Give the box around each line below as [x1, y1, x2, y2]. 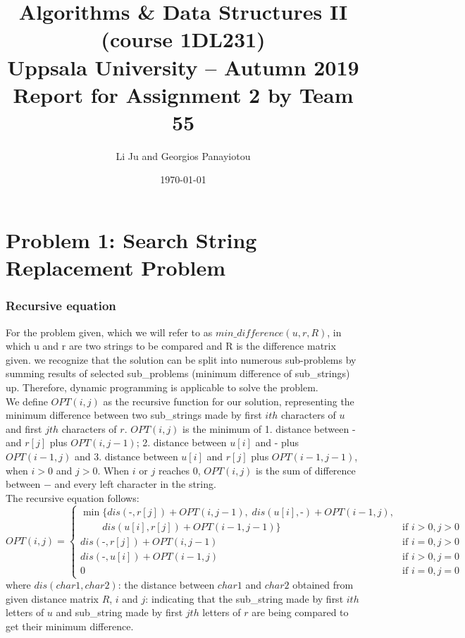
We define [6, 393, 48, 408]
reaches [158, 462, 190, 477]
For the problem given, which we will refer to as [6, 324, 213, 339]
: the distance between [118, 577, 215, 592]
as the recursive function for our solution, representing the [103, 393, 354, 408]
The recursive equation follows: [6, 490, 139, 505]
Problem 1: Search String [6, 226, 257, 254]
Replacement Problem [6, 253, 226, 282]
